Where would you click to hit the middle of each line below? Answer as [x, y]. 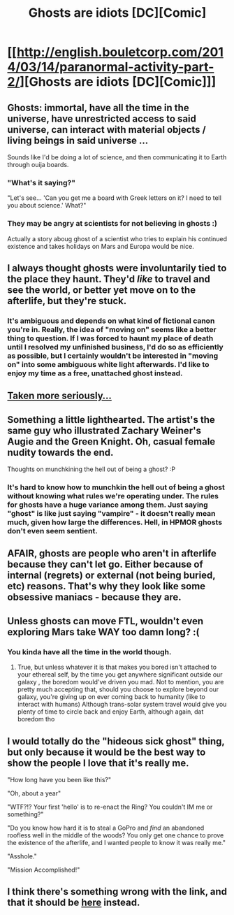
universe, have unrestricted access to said [102, 118]
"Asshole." [22, 856]
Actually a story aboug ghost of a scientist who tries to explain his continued [117, 238]
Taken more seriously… [59, 396]
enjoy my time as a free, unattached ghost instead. [95, 373]
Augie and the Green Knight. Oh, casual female [111, 441]
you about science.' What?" [47, 206]
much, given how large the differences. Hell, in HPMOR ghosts [115, 522]
